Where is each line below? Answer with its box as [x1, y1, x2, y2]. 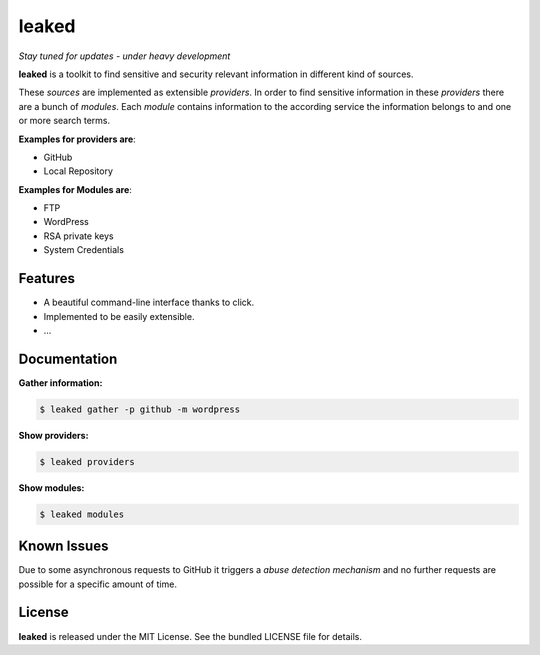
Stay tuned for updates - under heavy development [18, 50, 231, 62]
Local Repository [43, 165, 114, 177]
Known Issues [18, 538, 109, 555]
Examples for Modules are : [18, 183, 132, 195]
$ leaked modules [39, 508, 125, 520]
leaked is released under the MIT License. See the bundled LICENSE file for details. [18, 630, 362, 642]
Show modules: [18, 481, 85, 494]
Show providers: [18, 429, 89, 441]
